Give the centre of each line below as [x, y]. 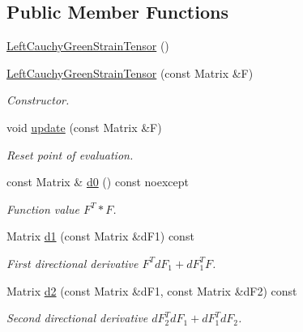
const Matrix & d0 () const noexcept [98, 182]
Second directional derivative [77, 318]
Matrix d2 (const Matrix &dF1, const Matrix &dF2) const [152, 290]
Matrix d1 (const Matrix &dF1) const [100, 236]
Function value [43, 209]
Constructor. [38, 100]
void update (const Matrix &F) [84, 127]
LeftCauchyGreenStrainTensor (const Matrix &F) [130, 72]
